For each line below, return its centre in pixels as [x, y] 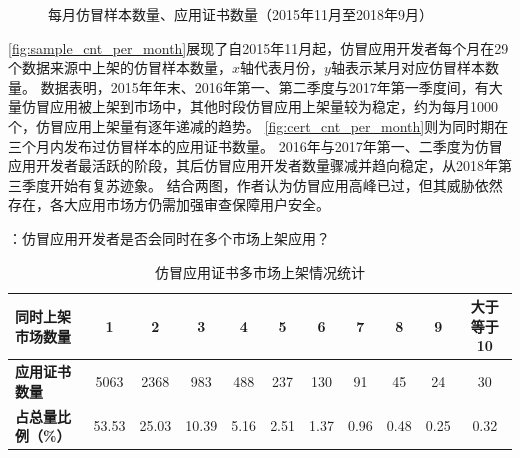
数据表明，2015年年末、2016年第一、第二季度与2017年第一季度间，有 [264, 86]
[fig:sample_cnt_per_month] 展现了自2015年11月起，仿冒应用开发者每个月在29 [258, 47]
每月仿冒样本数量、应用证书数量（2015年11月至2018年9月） [240, 14]
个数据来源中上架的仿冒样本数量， [120, 67]
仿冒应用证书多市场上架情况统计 [260, 271]
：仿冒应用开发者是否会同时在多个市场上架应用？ [169, 237]
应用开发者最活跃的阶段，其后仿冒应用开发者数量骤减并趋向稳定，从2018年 [253, 165]
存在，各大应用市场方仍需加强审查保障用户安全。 [169, 204]
